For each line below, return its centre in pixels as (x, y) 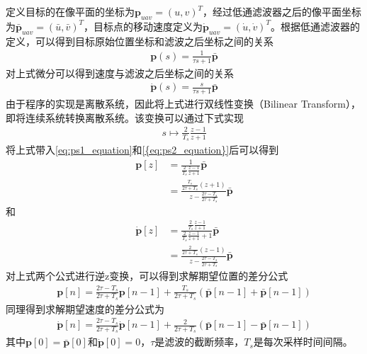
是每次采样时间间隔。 (303, 342)
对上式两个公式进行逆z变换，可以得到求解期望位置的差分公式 (147, 276)
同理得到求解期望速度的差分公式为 (85, 308)
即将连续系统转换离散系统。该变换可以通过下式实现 (125, 117)
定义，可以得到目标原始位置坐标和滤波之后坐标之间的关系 (140, 41)
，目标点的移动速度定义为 (143, 26)
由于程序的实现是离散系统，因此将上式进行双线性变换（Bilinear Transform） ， (183, 104)
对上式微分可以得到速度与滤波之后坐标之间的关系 (120, 73)
